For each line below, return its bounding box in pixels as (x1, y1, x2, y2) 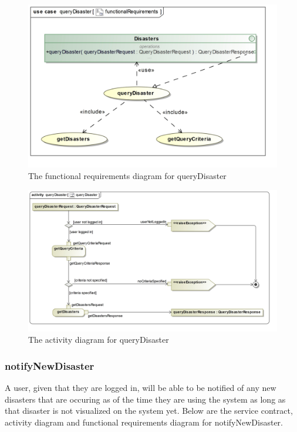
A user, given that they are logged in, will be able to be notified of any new (5, 382, 276, 393)
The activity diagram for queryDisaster (28, 333, 169, 346)
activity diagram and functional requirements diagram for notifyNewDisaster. (5, 416, 283, 428)
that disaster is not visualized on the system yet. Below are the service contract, (5, 404, 293, 417)
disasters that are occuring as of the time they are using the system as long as (5, 393, 286, 405)
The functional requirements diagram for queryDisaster (28, 170, 227, 182)
